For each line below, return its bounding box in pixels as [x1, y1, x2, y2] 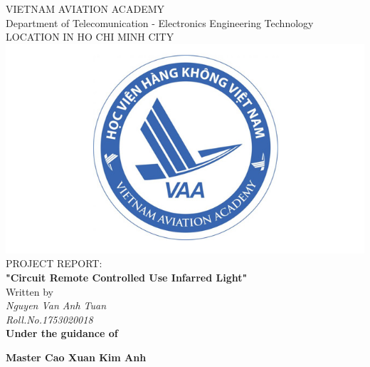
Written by [6, 284, 53, 299]
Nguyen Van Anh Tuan [6, 298, 107, 313]
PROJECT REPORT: [6, 256, 102, 271]
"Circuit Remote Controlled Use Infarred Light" [6, 269, 248, 284]
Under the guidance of [6, 326, 118, 341]
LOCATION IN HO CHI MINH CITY [6, 29, 174, 44]
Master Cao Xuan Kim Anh [6, 349, 147, 364]
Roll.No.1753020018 [6, 311, 93, 326]
